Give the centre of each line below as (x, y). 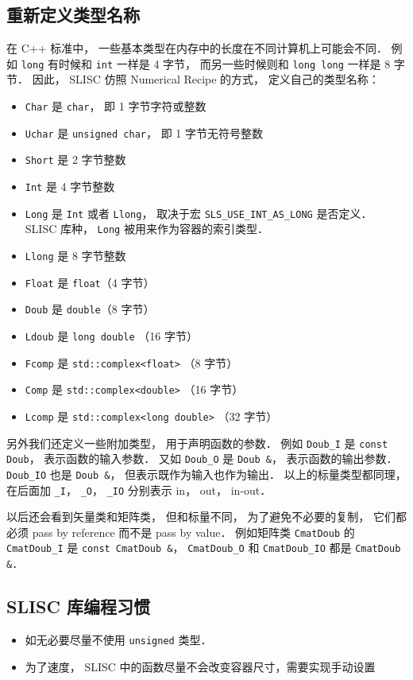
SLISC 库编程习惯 (79, 606)
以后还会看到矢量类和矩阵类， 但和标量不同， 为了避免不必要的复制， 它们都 (206, 517)
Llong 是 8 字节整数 (75, 255)
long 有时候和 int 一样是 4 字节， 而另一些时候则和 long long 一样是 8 (206, 63)
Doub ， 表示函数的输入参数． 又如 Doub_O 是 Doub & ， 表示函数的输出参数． (202, 459)
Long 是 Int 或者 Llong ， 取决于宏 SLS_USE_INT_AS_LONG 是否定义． (199, 213)
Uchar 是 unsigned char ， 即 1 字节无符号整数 (144, 132)
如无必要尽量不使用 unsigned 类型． (118, 639)
